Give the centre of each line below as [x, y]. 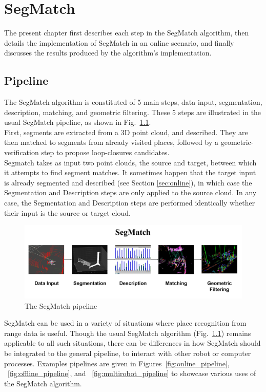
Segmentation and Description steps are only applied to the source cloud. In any [130, 192]
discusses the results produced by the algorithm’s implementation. [108, 53]
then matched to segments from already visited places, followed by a [111, 142]
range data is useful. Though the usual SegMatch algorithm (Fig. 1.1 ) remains [128, 333]
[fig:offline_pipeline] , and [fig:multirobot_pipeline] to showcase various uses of [132, 373]
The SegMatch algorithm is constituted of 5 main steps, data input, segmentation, [133, 102]
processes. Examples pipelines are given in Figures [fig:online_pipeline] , [117, 363]
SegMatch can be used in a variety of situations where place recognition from [125, 323]
